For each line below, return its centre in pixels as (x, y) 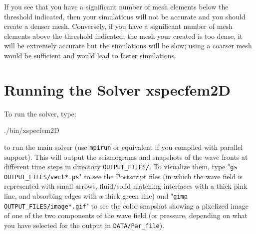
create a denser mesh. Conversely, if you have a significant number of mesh (118, 26)
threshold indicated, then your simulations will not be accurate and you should (125, 16)
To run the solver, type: (40, 113)
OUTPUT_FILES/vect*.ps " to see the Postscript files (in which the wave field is (124, 176)
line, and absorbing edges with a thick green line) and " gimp (96, 196)
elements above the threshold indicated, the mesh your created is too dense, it (124, 36)
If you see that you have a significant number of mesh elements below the (116, 6)
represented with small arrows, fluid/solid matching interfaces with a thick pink (126, 186)
